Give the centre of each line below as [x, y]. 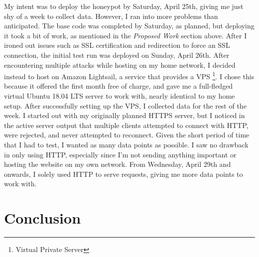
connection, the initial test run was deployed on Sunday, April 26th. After [117, 55]
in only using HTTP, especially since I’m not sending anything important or [120, 154]
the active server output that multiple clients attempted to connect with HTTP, [126, 125]
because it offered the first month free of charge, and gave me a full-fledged [119, 86]
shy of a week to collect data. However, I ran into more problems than [111, 16]
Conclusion [43, 218]
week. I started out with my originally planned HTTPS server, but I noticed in [125, 115]
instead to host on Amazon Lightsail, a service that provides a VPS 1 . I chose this [129, 75]
